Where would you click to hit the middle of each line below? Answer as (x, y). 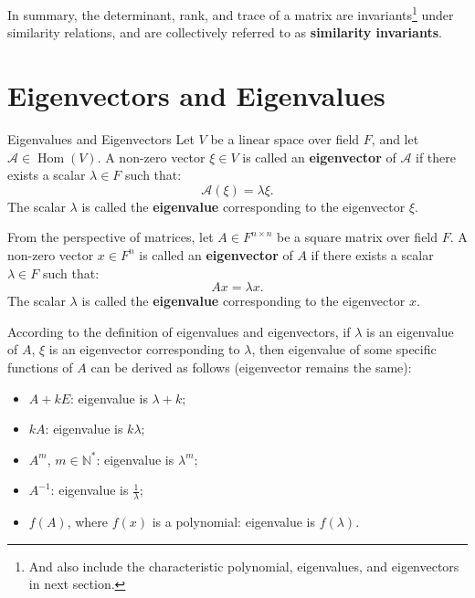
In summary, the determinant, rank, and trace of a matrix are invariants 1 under (231, 13)
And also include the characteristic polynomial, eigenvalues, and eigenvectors (244, 566)
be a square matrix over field (358, 237)
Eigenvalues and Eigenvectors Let (101, 138)
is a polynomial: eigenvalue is (233, 522)
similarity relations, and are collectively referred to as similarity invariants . (225, 32)
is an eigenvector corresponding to (144, 349)
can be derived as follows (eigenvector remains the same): (251, 367)
